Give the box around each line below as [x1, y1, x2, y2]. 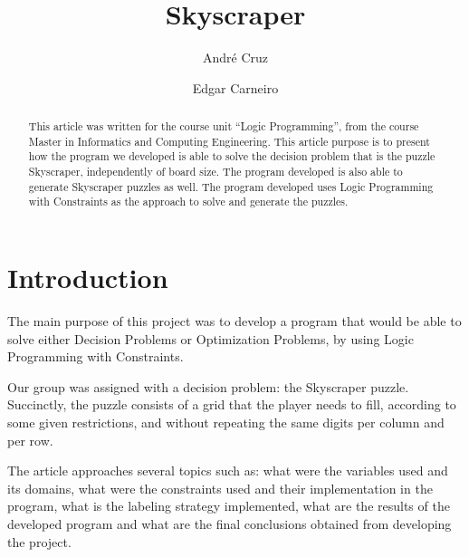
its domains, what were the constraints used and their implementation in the [7, 478, 433, 497]
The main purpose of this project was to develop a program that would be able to [7, 311, 462, 330]
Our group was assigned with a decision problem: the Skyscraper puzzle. [7, 377, 409, 396]
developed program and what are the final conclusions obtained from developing [7, 514, 452, 533]
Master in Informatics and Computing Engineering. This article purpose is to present [28, 133, 430, 149]
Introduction [7, 259, 168, 296]
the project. [7, 532, 72, 551]
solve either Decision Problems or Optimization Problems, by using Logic [7, 329, 414, 348]
